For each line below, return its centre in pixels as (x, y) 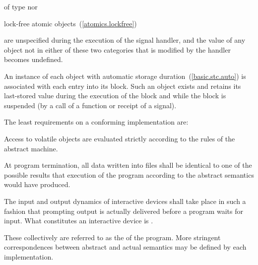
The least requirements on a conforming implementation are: (96, 122)
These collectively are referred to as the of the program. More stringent (112, 237)
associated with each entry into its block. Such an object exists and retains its (123, 86)
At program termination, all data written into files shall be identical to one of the (128, 165)
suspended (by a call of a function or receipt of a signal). (90, 105)
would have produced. (37, 184)
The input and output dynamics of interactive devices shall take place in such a (125, 201)
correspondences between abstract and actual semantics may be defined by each (125, 247)
